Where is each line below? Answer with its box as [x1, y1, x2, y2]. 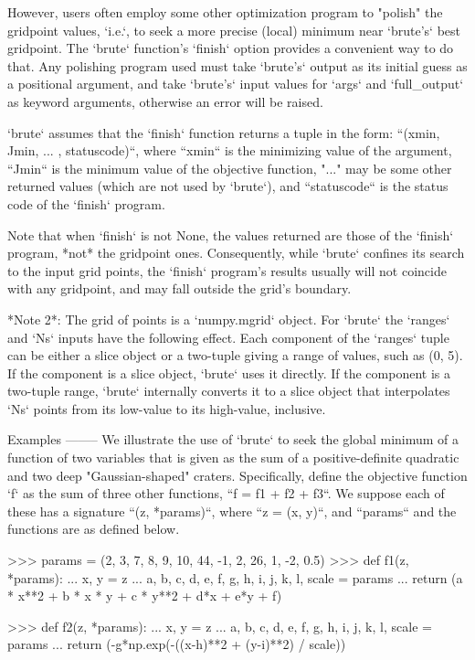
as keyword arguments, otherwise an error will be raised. [7, 91, 323, 111]
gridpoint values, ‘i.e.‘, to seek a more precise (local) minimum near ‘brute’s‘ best [7, 20, 461, 39]
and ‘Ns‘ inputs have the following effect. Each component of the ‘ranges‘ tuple [7, 327, 449, 346]
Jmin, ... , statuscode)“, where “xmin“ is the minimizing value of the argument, [7, 141, 452, 160]
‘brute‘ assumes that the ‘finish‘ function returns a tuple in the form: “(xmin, [7, 122, 440, 142]
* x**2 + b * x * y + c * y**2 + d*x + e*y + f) [7, 586, 282, 605]
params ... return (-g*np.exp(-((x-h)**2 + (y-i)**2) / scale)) [7, 634, 346, 654]
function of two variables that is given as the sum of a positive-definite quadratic [7, 448, 459, 467]
